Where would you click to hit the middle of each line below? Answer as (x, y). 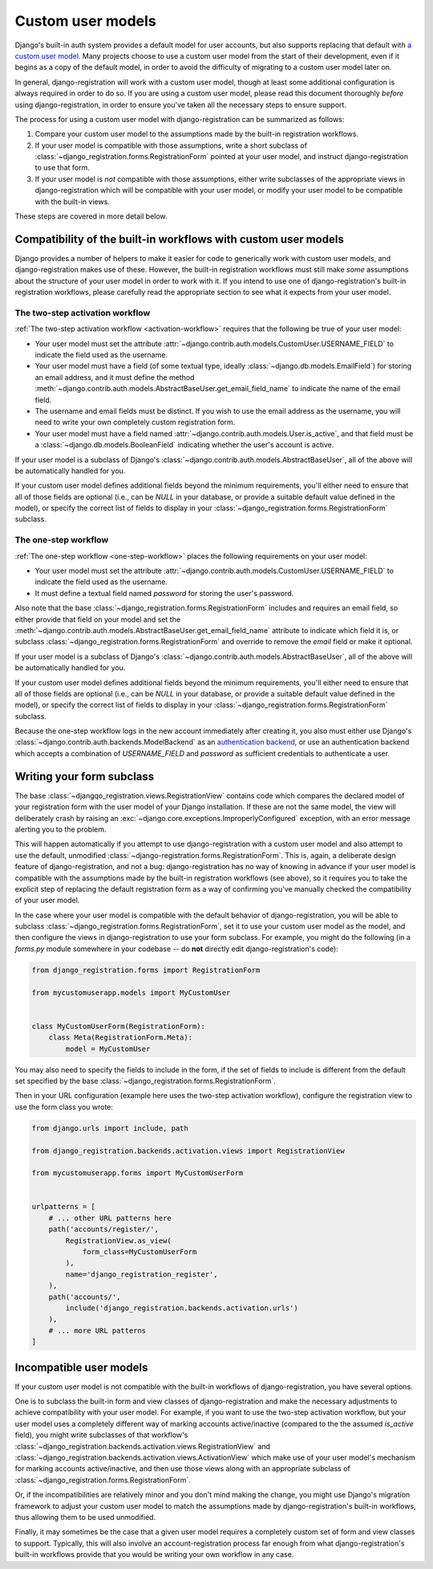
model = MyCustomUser (108, 1049)
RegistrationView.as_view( (118, 1240)
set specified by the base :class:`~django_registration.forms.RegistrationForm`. (146, 1081)
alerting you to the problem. (61, 829)
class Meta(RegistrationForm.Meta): (120, 1038)
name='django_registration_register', (142, 1274)
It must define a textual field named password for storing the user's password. (164, 593)
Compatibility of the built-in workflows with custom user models (179, 239)
